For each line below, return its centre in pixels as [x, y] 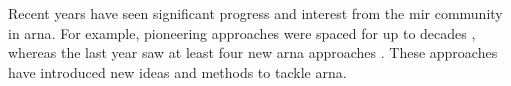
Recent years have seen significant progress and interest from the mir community [255, 13]
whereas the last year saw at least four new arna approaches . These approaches [253, 52]
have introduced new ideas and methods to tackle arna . [177, 71]
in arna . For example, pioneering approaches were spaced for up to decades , [242, 32]
